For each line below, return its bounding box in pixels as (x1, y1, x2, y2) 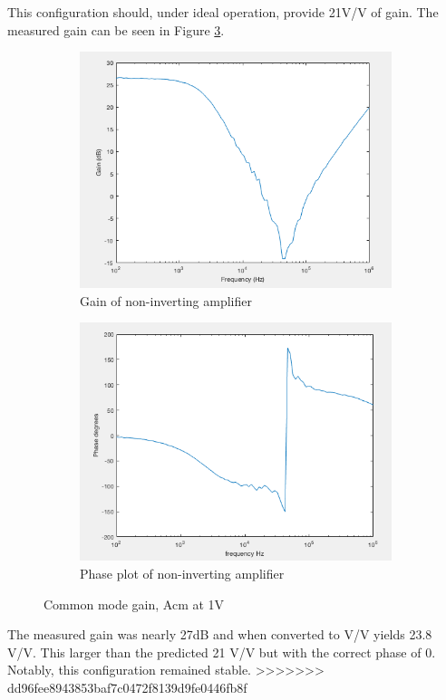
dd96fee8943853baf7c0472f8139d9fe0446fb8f (7, 677, 247, 696)
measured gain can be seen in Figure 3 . (7, 20, 225, 39)
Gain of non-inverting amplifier (80, 291, 252, 310)
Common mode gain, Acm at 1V (44, 594, 225, 613)
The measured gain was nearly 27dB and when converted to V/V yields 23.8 (7, 625, 432, 644)
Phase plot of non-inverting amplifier (80, 563, 285, 582)
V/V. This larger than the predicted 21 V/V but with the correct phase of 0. (7, 642, 436, 661)
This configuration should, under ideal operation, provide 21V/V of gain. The (7, 3, 439, 21)
